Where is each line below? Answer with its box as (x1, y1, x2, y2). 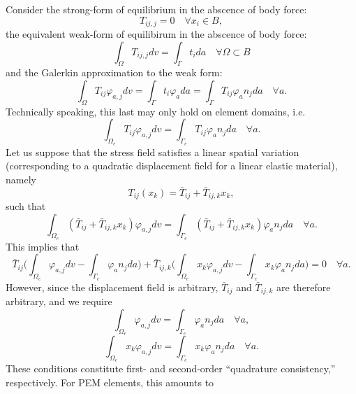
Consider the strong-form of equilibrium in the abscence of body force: (6, 2, 307, 16)
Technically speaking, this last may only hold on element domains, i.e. (6, 104, 306, 118)
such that (6, 199, 46, 213)
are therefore (276, 279, 331, 294)
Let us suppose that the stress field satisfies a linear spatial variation (6, 144, 299, 159)
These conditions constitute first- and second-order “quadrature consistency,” (6, 361, 336, 376)
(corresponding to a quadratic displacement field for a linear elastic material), (6, 158, 338, 173)
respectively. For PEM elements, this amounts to (6, 374, 214, 389)
